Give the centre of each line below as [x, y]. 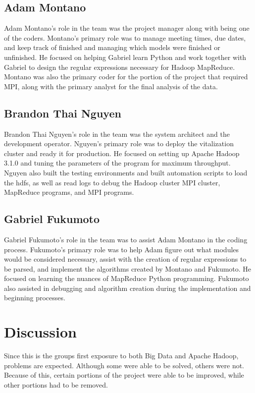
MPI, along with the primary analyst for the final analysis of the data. [111, 86]
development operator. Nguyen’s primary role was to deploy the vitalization [119, 143]
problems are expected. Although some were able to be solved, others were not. [124, 365]
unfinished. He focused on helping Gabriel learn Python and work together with [125, 57]
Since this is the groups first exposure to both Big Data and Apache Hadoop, [121, 356]
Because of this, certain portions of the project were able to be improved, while [124, 375]
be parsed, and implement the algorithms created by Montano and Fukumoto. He [128, 268]
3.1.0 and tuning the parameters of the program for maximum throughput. [117, 163]
